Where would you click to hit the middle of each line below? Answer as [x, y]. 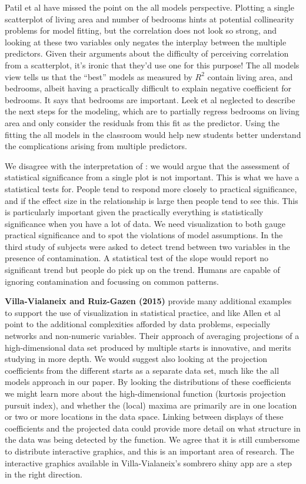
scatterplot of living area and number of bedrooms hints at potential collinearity [149, 19]
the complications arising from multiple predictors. [96, 146]
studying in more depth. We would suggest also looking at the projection [136, 359]
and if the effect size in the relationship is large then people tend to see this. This [152, 200]
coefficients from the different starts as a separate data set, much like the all [142, 370]
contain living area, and [250, 76]
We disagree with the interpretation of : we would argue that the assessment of [147, 165]
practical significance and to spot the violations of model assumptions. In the [144, 235]
